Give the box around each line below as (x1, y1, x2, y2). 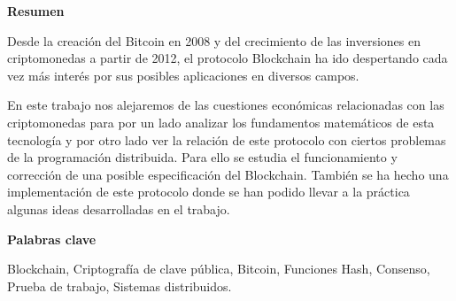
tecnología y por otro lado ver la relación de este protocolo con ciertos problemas (7, 130, 446, 149)
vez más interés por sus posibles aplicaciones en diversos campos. (7, 66, 359, 84)
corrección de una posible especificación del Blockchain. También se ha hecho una (7, 165, 449, 183)
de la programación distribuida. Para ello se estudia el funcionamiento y (7, 148, 398, 166)
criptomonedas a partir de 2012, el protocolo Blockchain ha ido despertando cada (7, 49, 448, 67)
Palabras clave (7, 229, 97, 248)
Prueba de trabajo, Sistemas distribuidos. (7, 276, 232, 295)
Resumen (7, 2, 65, 19)
